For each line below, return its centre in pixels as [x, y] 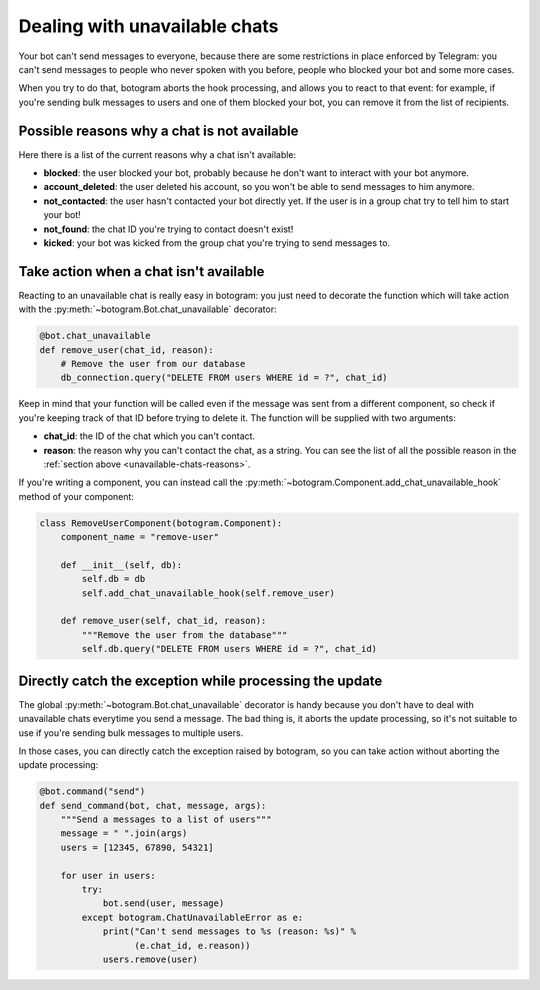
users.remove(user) [150, 959]
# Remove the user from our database [153, 364]
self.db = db [113, 579]
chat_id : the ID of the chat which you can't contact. [149, 436]
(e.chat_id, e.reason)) [192, 945]
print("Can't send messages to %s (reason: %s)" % [229, 931]
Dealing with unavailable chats [148, 26]
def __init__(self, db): [121, 564]
